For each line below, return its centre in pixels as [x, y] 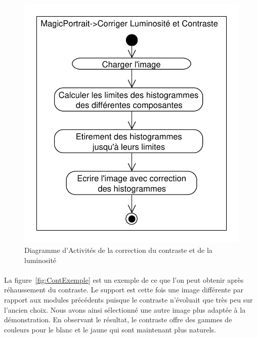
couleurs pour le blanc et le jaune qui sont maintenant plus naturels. [110, 329]
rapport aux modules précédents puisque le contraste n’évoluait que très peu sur [128, 300]
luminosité [40, 260]
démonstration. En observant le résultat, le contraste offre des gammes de [118, 320]
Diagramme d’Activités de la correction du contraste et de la [118, 250]
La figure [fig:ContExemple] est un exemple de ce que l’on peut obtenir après [124, 279]
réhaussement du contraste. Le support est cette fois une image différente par [124, 290]
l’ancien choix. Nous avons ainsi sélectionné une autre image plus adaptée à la [125, 309]
